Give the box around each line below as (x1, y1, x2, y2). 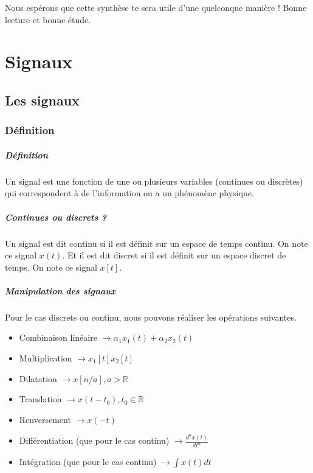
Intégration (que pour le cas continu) (19, 455, 157, 468)
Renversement (19, 413, 71, 425)
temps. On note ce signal (5, 260, 97, 273)
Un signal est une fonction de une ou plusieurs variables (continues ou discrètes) (5, 174, 303, 187)
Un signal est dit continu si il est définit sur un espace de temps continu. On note (5, 237, 308, 249)
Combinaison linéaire (19, 331, 97, 344)
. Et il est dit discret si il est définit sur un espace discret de (62, 249, 286, 261)
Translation (19, 393, 62, 405)
